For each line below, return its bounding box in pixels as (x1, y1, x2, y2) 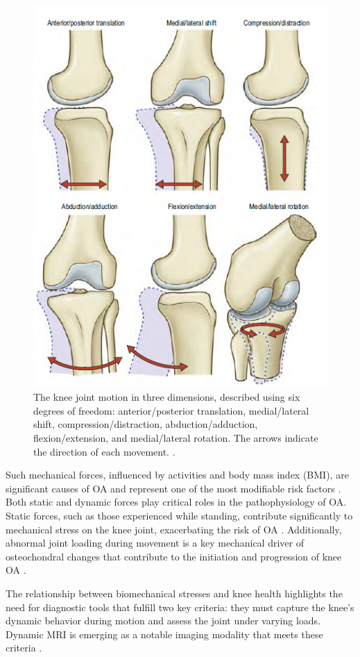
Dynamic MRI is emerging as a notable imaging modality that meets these (6, 626, 323, 641)
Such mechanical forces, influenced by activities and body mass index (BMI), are (6, 467, 349, 482)
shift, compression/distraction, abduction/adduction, (33, 417, 258, 431)
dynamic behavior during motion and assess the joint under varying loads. (6, 613, 321, 628)
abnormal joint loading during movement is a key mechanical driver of (6, 535, 304, 550)
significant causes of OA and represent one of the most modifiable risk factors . (6, 481, 341, 495)
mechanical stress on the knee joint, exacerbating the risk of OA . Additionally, (6, 522, 342, 536)
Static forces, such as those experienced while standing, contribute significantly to (6, 508, 353, 522)
